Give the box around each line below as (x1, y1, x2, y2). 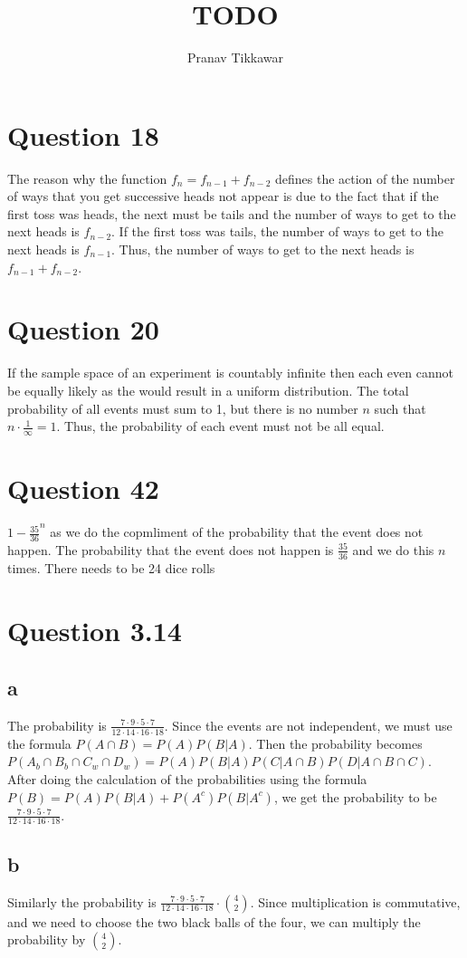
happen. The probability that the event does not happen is (7, 540, 334, 559)
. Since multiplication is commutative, (250, 892, 461, 911)
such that (374, 398, 426, 417)
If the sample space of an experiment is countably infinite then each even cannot (7, 363, 453, 382)
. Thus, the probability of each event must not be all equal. (56, 417, 385, 436)
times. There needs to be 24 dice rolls (7, 558, 215, 577)
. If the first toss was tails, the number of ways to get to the (111, 222, 443, 241)
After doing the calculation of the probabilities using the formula (7, 769, 367, 788)
